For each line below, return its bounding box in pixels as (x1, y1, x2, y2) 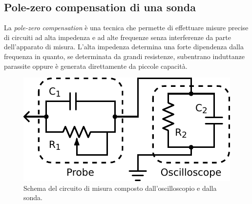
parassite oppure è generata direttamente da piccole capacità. (4, 61, 188, 71)
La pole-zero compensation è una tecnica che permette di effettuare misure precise (4, 22, 249, 33)
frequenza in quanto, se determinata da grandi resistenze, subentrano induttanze (4, 51, 245, 61)
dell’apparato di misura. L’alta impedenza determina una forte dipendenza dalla (4, 41, 244, 52)
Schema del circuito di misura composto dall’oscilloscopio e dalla (23, 183, 217, 193)
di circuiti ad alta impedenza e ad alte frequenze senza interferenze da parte (4, 32, 231, 42)
